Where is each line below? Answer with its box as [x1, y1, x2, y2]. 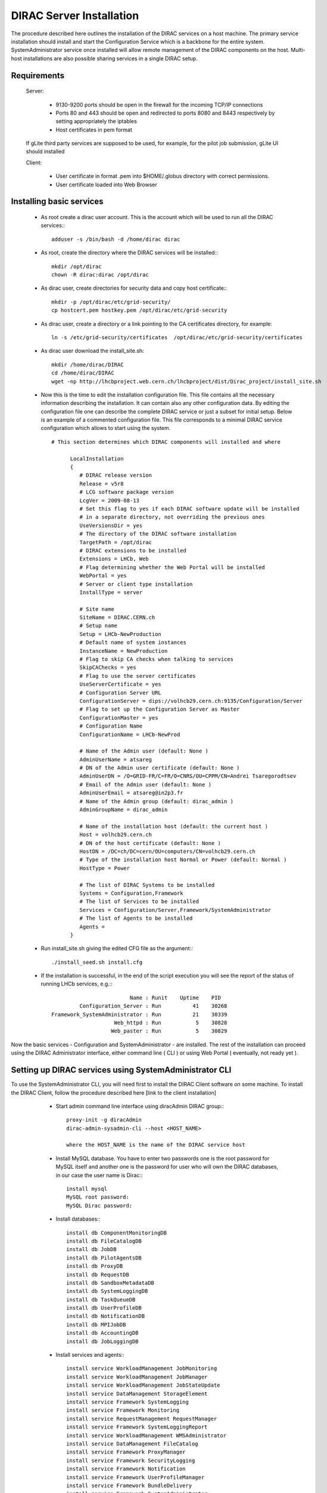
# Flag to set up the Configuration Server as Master [79, 706, 240, 713]
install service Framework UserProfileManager [66, 1474, 205, 1480]
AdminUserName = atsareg [79, 756, 152, 763]
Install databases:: [55, 1215, 101, 1222]
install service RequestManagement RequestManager [66, 1415, 217, 1422]
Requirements [11, 70, 65, 81]
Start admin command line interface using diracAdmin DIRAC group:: [55, 1102, 224, 1110]
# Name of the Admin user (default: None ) [79, 748, 208, 755]
